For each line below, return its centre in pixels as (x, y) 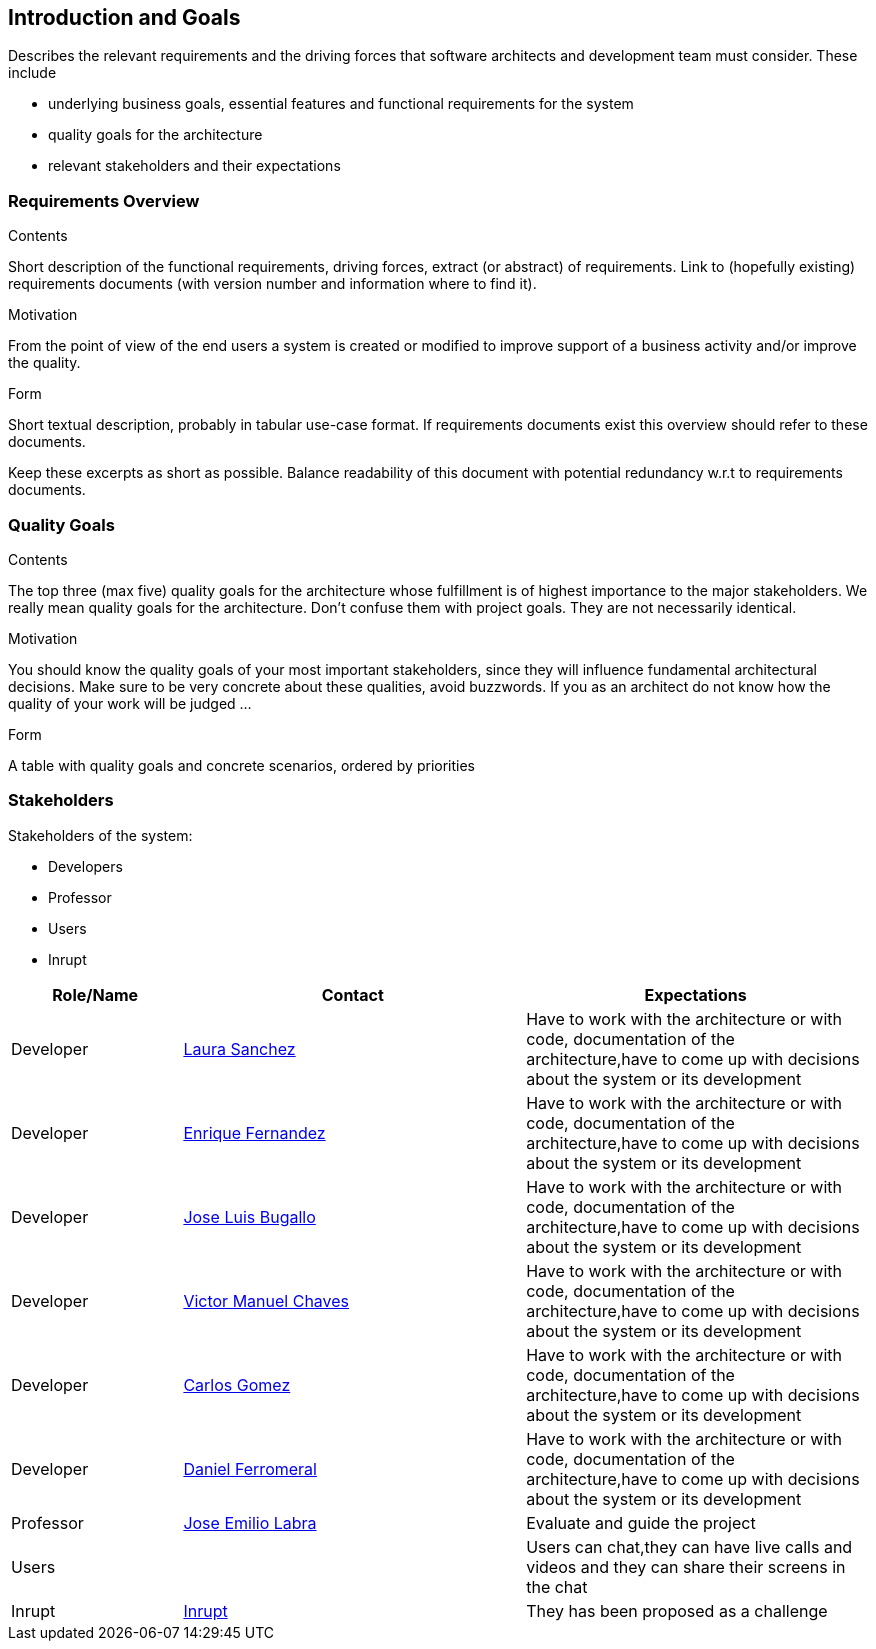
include (32, 73)
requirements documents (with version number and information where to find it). (272, 284)
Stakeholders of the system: (100, 835)
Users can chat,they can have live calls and (689, 1546)
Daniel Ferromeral (250, 1468)
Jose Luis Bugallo (249, 1216)
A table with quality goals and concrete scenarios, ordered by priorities (242, 765)
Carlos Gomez (237, 1384)
